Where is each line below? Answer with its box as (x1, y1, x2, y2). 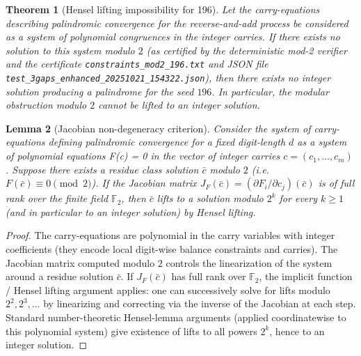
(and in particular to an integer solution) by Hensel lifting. (6, 204, 256, 219)
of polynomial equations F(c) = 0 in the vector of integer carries (6, 148, 280, 163)
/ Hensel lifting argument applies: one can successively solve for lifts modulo (6, 282, 330, 297)
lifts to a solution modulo (157, 191, 264, 206)
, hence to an (269, 323, 325, 338)
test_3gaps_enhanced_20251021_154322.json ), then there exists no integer (6, 70, 331, 85)
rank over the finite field (6, 191, 109, 206)
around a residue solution (6, 269, 114, 284)
